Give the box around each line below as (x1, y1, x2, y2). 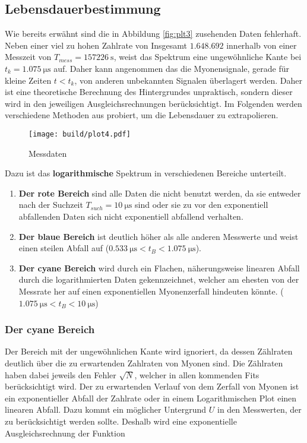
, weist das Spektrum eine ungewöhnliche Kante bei (113, 50, 302, 63)
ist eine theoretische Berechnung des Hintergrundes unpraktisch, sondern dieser (5, 86, 293, 98)
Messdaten (29, 147, 67, 159)
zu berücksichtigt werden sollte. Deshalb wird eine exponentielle (5, 414, 237, 427)
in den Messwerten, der (217, 403, 302, 416)
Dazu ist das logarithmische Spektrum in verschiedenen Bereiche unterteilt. (5, 167, 287, 179)
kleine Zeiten (5, 74, 52, 86)
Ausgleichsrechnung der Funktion (5, 426, 125, 439)
